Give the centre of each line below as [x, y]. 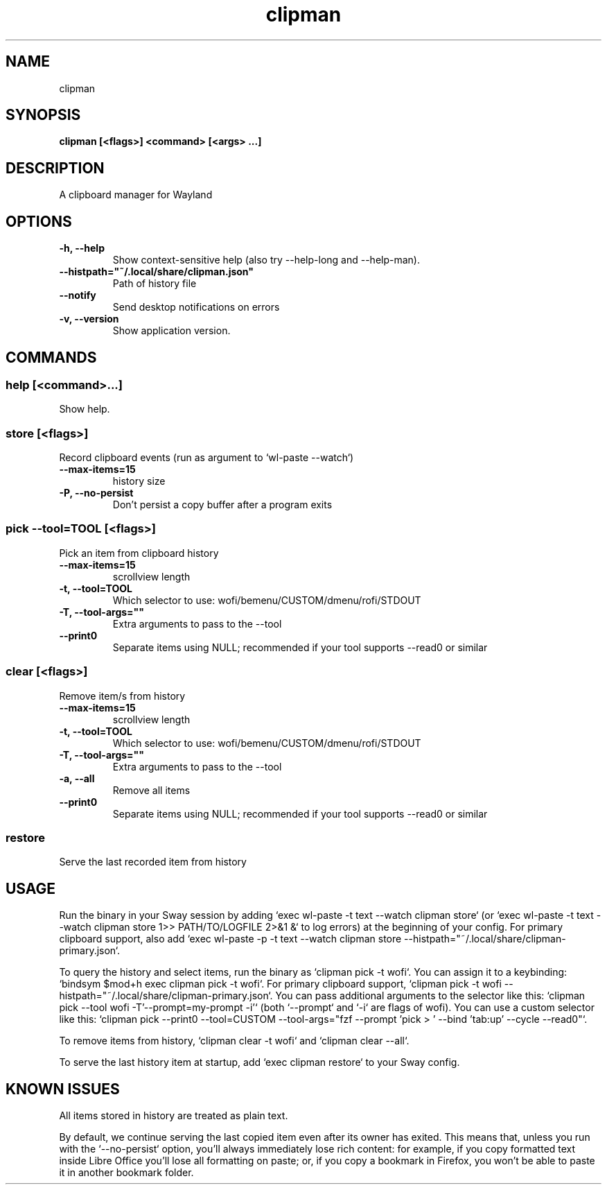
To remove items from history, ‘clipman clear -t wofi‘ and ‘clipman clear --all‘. [234, 1041]
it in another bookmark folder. [126, 1173]
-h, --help [82, 248]
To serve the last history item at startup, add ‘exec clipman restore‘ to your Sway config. [259, 1062]
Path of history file [155, 284]
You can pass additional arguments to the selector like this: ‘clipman [430, 996]
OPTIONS [39, 221]
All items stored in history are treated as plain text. [174, 1116]
